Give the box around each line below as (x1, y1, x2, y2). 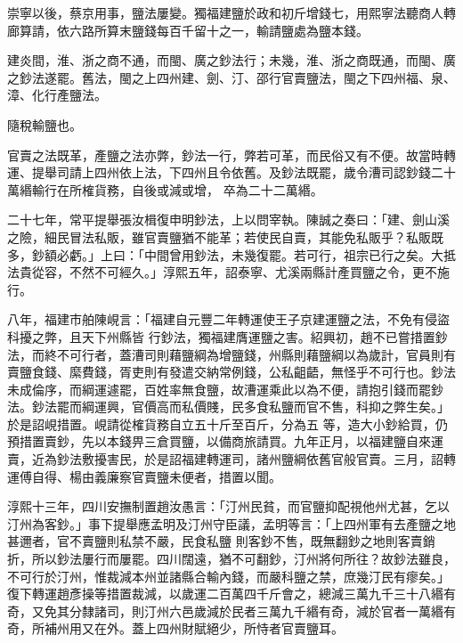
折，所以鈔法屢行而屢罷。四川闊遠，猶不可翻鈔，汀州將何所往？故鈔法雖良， (7, 549, 456, 568)
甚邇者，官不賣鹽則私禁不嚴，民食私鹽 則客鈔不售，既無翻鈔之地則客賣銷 (7, 532, 435, 550)
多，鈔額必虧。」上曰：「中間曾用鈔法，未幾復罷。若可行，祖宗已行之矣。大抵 (7, 245, 456, 264)
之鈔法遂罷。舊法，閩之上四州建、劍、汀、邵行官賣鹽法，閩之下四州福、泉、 (7, 68, 456, 86)
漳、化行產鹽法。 (7, 85, 107, 104)
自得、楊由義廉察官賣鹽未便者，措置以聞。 (31, 467, 281, 485)
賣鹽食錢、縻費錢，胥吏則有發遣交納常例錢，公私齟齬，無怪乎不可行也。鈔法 (7, 362, 456, 381)
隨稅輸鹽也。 (7, 115, 82, 134)
